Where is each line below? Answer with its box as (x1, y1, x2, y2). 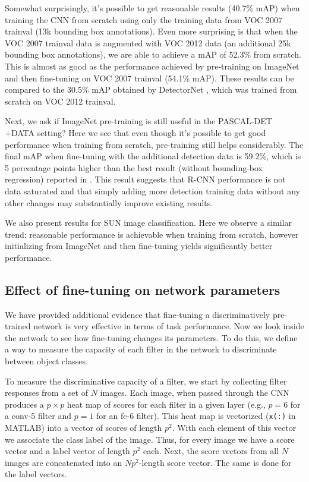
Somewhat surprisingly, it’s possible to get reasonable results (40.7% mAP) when (5, 2, 300, 14)
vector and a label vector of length (5, 445, 130, 457)
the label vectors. (5, 468, 67, 480)
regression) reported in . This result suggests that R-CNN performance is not (5, 173, 286, 185)
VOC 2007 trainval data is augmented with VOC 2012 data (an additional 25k (5, 36, 291, 49)
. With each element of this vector (172, 421, 297, 434)
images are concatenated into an (5, 456, 122, 468)
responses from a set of (5, 386, 88, 399)
